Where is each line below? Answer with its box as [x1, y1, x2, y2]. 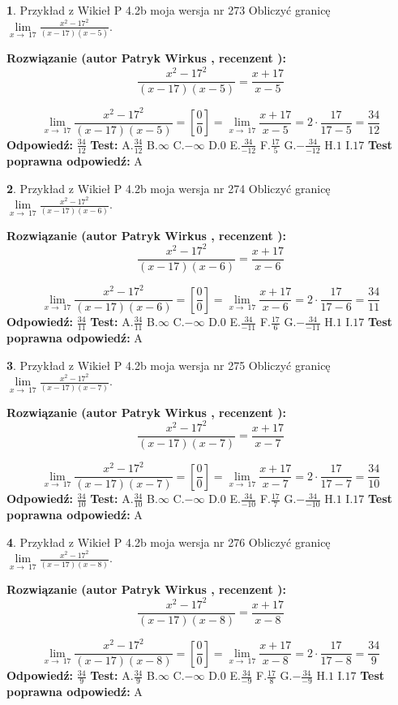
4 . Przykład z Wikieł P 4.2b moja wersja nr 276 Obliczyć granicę [6, 533, 331, 550]
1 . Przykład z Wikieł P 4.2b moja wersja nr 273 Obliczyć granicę [6, 2, 331, 18]
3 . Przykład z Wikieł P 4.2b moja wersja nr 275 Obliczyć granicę [6, 356, 331, 373]
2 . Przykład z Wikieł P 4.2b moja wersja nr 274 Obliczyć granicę [6, 179, 331, 196]
